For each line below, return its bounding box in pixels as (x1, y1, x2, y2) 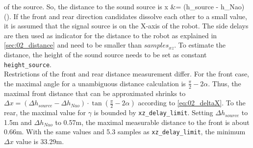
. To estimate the (174, 40, 226, 50)
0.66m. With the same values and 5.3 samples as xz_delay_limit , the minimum (4, 126, 246, 137)
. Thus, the (208, 78, 241, 88)
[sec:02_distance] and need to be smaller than (4, 40, 142, 50)
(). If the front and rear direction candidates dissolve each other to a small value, (4, 11, 247, 21)
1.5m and (4, 117, 32, 127)
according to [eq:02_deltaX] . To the (138, 98, 246, 108)
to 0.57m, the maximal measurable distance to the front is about (55, 117, 250, 127)
